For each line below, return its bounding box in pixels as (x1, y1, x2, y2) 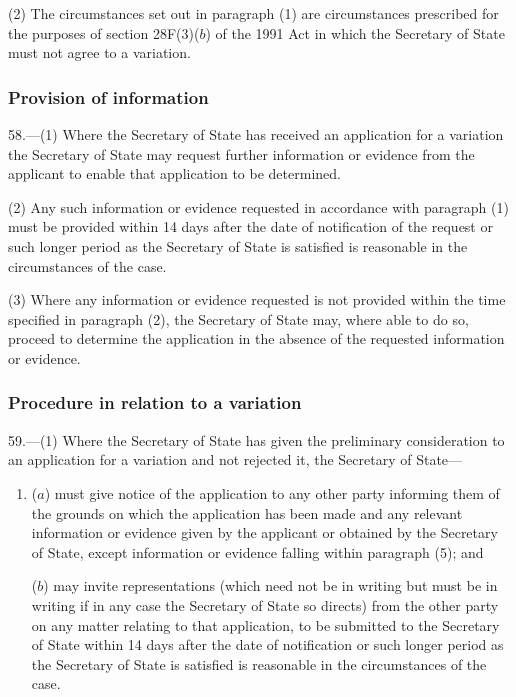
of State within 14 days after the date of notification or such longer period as (31, 634, 504, 655)
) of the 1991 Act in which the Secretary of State (205, 22, 505, 43)
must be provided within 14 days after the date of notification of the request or (8, 216, 493, 237)
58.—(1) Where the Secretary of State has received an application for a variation (8, 124, 504, 144)
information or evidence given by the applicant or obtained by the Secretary (31, 522, 498, 543)
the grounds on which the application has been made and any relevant (31, 502, 463, 523)
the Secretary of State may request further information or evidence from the (8, 143, 475, 164)
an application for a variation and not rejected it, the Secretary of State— (8, 449, 463, 470)
